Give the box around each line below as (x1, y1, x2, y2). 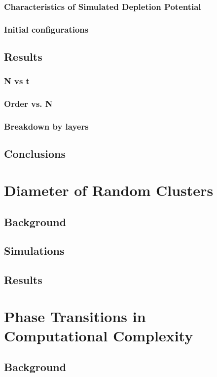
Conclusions (4, 146, 66, 161)
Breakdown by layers (4, 120, 89, 133)
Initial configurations (4, 23, 89, 35)
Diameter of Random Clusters (4, 180, 214, 200)
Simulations (4, 243, 65, 258)
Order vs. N (4, 97, 53, 110)
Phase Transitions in (4, 306, 146, 326)
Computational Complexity (4, 325, 193, 345)
